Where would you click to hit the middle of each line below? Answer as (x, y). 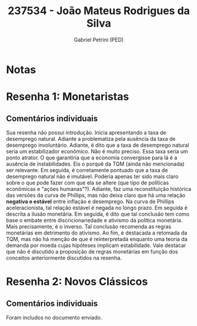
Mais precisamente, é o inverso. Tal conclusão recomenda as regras (89, 226)
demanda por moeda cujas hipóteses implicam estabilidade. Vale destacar (96, 245)
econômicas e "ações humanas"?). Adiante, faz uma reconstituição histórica (99, 189)
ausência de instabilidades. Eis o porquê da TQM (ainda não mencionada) (95, 164)
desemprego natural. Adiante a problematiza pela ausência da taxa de (91, 139)
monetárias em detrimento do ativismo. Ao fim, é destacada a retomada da (97, 233)
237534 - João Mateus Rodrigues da (99, 11)
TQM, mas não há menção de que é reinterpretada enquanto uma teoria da (97, 239)
